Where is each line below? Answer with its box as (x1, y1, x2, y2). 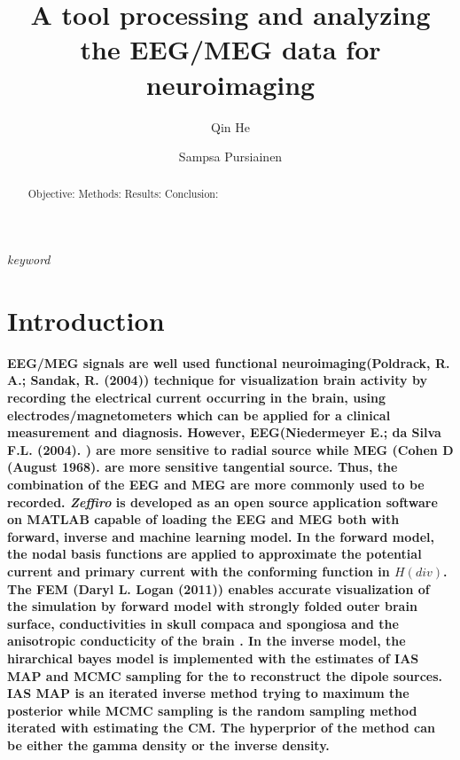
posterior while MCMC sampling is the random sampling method (7, 701, 417, 719)
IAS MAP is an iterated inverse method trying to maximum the (7, 684, 409, 702)
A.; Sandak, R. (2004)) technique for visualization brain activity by (7, 371, 427, 389)
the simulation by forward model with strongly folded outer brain (7, 597, 417, 615)
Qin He (211, 117, 250, 136)
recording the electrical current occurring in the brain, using (7, 388, 386, 407)
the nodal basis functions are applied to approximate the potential (7, 545, 422, 563)
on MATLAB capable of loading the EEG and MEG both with (7, 510, 400, 529)
